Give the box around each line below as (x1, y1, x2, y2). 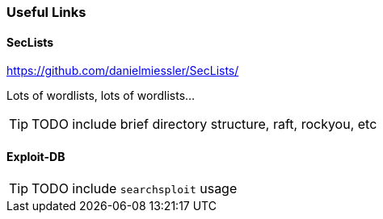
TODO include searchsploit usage (32, 180, 238, 197)
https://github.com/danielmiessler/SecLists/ (6, 64, 239, 78)
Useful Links (6, 4, 86, 20)
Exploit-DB (6, 149, 65, 163)
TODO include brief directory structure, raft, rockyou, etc (32, 116, 377, 133)
